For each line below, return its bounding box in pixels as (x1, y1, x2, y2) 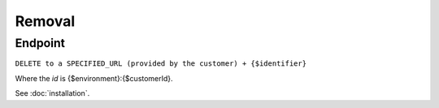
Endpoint (15, 36, 65, 50)
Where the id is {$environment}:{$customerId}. (15, 73, 174, 83)
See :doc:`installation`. (15, 89, 90, 98)
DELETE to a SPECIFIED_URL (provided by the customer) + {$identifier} (15, 59, 307, 68)
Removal (15, 12, 76, 30)
